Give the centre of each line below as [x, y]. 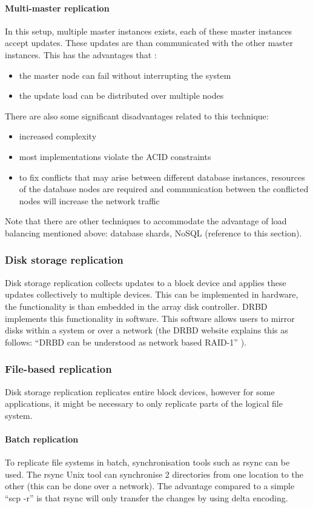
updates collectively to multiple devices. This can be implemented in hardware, [152, 294]
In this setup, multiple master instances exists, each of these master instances [149, 31]
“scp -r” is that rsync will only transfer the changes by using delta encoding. [147, 497]
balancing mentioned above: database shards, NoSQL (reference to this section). [153, 232]
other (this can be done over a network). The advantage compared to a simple [150, 486]
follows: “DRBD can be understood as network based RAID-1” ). [126, 342]
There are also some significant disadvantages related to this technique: [137, 115]
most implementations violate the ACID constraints [115, 156]
